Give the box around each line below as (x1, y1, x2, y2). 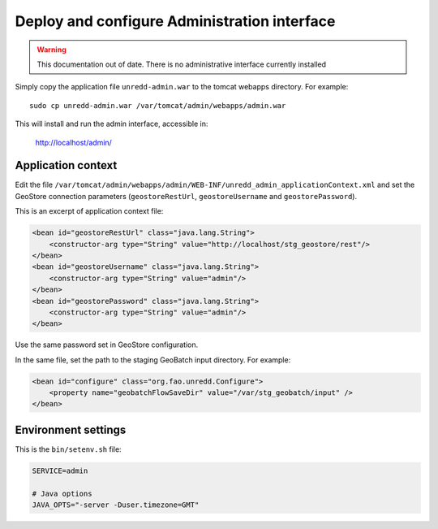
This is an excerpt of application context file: (15, 206, 164, 216)
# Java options (32, 488, 92, 498)
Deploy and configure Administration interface (15, 12, 336, 30)
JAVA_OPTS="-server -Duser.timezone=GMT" (32, 501, 200, 509)
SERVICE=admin (32, 466, 88, 475)
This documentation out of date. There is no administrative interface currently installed (36, 59, 327, 69)
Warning (36, 45, 67, 54)
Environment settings (15, 423, 127, 436)
